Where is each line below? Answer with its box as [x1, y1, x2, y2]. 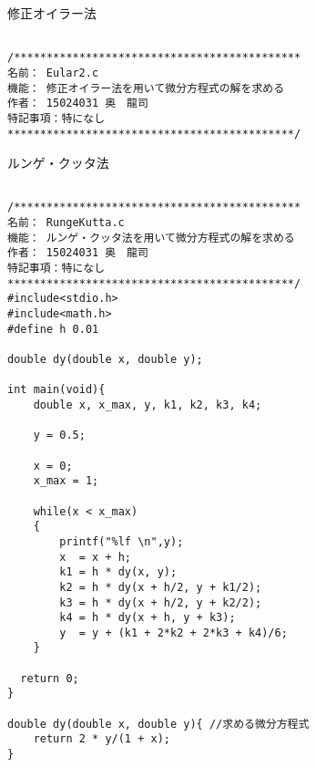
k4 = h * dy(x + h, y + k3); [59, 611, 236, 625]
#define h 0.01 [7, 322, 99, 336]
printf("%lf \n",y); [59, 534, 184, 548]
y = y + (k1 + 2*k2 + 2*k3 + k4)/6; [59, 626, 288, 639]
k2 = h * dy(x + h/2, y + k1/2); [59, 580, 262, 594]
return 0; [20, 671, 79, 685]
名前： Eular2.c [7, 66, 99, 79]
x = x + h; [59, 550, 132, 564]
